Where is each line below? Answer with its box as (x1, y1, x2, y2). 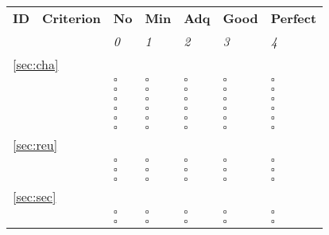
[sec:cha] (13, 55, 59, 73)
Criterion (42, 9, 101, 27)
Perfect (270, 9, 317, 27)
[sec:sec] (13, 187, 56, 206)
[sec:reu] (13, 135, 58, 154)
